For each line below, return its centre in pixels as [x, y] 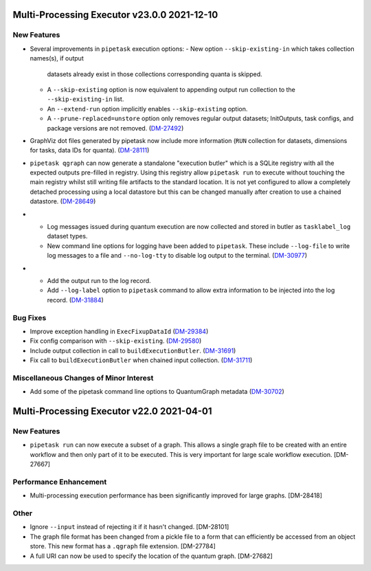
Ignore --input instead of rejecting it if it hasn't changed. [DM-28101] [130, 527]
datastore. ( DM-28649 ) [63, 201]
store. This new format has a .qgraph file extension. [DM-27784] [123, 546]
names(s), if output [57, 58]
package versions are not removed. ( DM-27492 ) [115, 128]
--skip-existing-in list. [86, 99]
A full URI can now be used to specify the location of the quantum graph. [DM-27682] [151, 556]
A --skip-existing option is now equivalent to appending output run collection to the [171, 89]
